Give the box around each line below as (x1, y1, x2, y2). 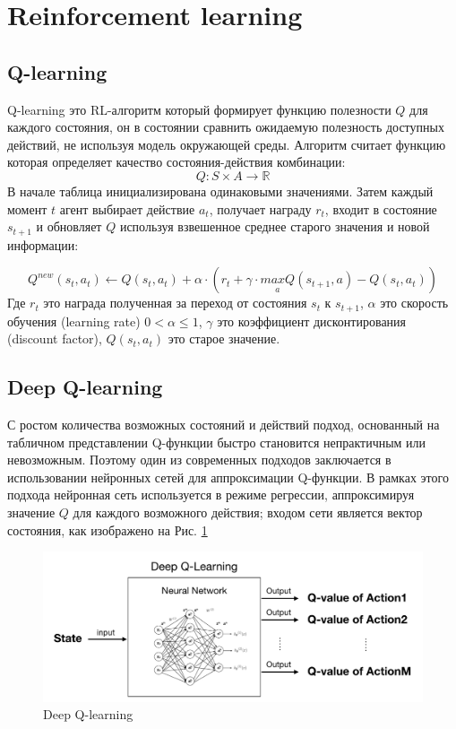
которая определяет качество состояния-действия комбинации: (7, 152, 346, 171)
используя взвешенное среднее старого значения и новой (119, 217, 430, 236)
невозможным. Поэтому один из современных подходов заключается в (7, 450, 391, 469)
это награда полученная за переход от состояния (43, 293, 307, 312)
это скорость (380, 293, 449, 312)
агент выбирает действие (59, 199, 195, 218)
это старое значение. (168, 329, 280, 348)
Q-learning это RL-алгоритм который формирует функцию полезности (7, 100, 391, 118)
